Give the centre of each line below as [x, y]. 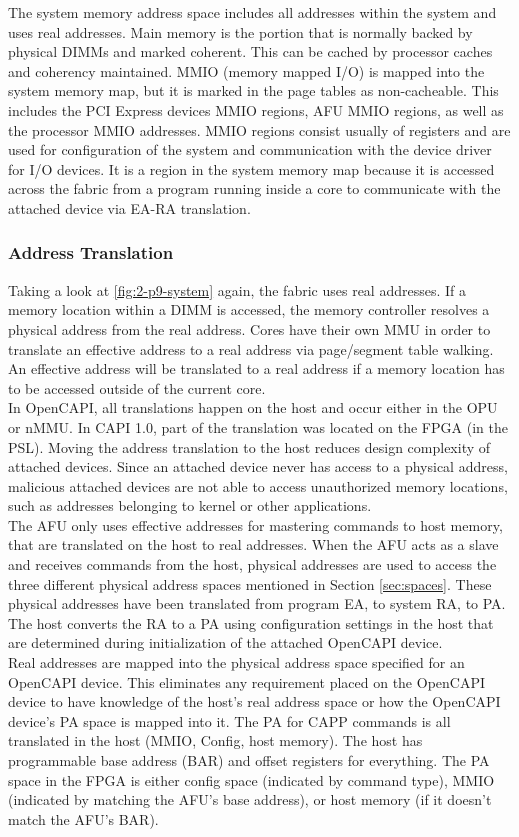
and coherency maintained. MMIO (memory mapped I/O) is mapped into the [246, 70]
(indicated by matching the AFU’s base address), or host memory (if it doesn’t [250, 799]
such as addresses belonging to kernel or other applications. [190, 505]
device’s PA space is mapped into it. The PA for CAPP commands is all [229, 720]
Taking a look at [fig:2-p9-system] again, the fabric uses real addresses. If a [237, 289]
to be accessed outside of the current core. [137, 387]
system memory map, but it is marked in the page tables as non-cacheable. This [253, 90]
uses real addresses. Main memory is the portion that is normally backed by [240, 31]
